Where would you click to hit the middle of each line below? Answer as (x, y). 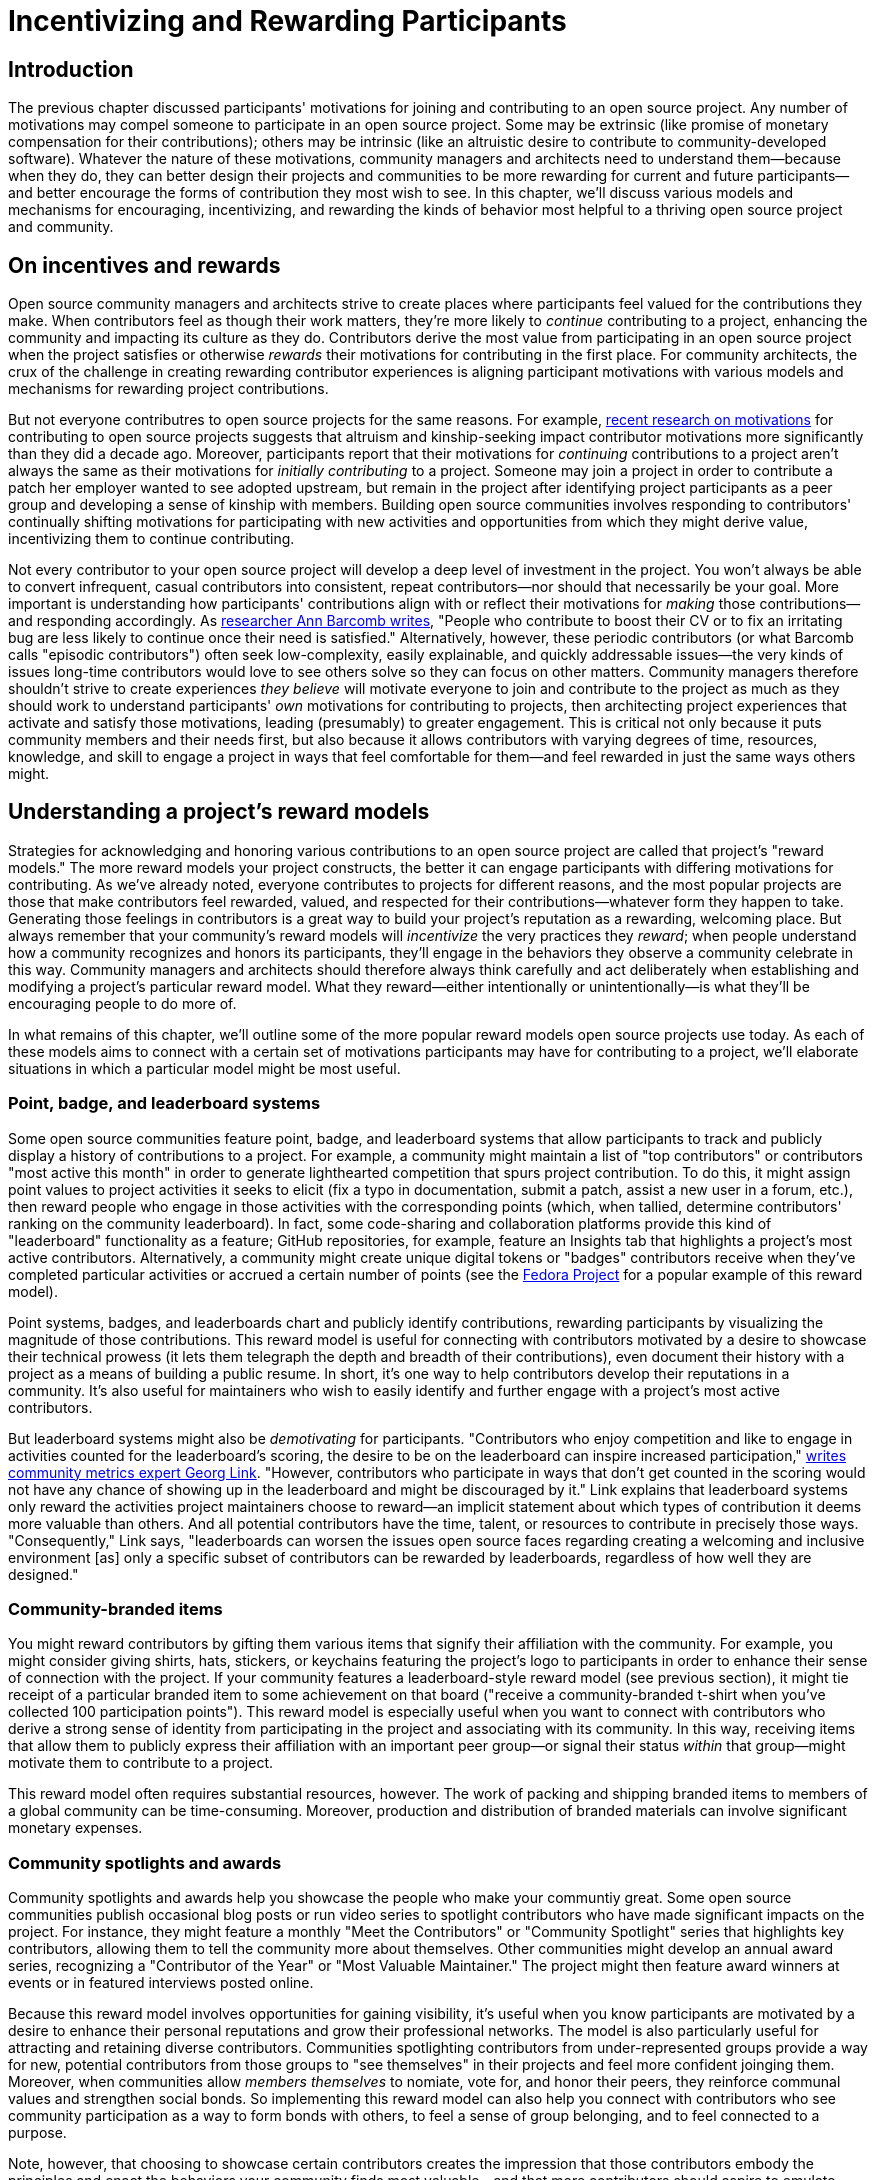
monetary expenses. (75, 1828)
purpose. (37, 2133)
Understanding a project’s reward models (219, 812)
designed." (43, 1574)
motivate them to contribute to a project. (141, 1763)
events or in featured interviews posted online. (161, 1983)
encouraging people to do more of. (122, 1003)
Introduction (71, 69)
